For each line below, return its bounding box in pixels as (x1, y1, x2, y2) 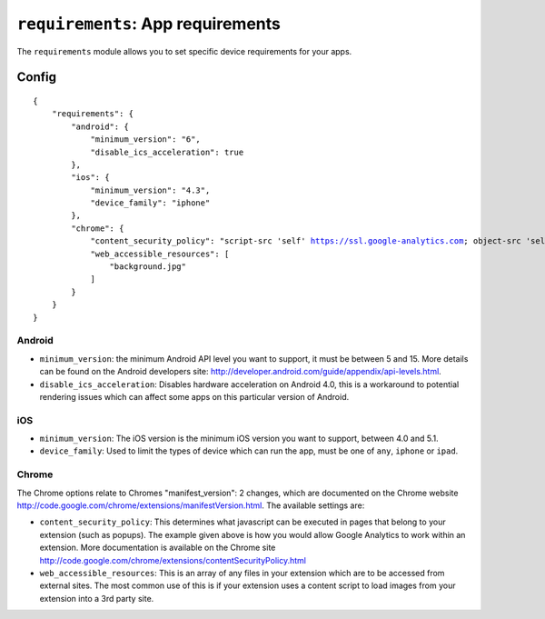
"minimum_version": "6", (90, 135, 202, 145)
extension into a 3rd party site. (39, 593, 154, 604)
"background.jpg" (109, 262, 186, 272)
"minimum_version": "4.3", (90, 185, 211, 195)
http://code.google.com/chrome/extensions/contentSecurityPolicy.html (39, 554, 306, 565)
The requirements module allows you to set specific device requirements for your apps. (16, 45, 352, 56)
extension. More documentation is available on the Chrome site (39, 542, 276, 554)
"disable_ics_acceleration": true (90, 146, 244, 157)
